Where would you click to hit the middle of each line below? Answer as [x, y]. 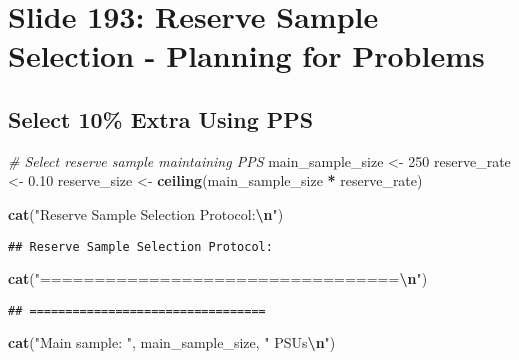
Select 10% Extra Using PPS [161, 118]
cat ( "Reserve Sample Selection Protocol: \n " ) [146, 213]
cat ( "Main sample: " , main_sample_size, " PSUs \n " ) [172, 342]
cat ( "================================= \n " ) [218, 278]
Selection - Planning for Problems [246, 55]
